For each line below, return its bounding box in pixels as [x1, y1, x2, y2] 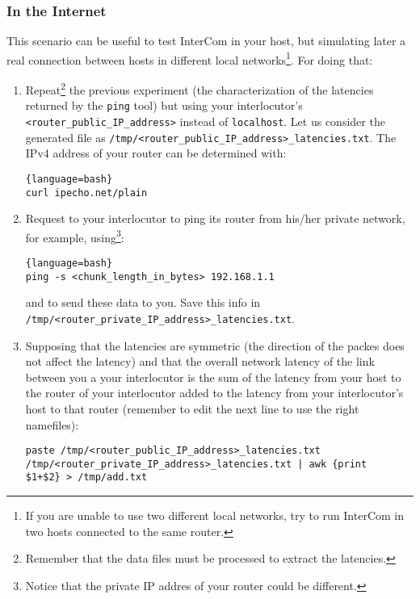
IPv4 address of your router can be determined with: [25, 145, 287, 161]
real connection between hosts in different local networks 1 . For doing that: [6, 48, 373, 68]
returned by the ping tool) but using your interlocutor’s [25, 97, 303, 114]
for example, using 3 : [25, 226, 124, 245]
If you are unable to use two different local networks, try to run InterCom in [25, 507, 404, 524]
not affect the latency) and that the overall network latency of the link [25, 353, 375, 370]
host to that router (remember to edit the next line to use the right [25, 400, 359, 417]
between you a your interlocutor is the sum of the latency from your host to [25, 368, 401, 385]
